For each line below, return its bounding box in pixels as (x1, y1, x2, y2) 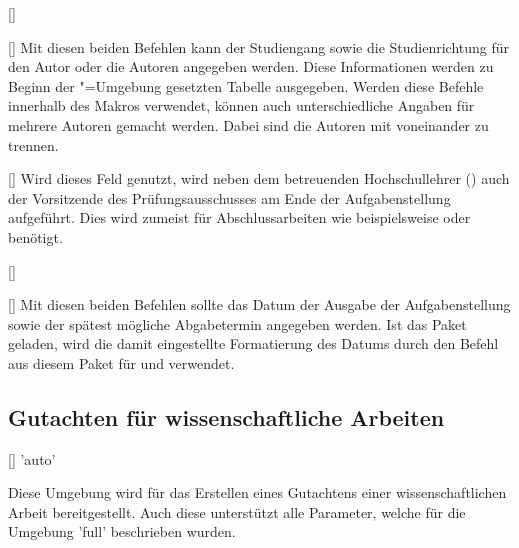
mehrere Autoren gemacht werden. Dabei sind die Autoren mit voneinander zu (8, 114, 489, 135)
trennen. (8, 134, 59, 155)
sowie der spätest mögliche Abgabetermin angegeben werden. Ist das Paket (8, 313, 467, 334)
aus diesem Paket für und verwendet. (8, 352, 235, 373)
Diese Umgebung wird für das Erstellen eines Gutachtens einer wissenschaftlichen (8, 482, 507, 503)
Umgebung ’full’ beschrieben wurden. (8, 521, 236, 542)
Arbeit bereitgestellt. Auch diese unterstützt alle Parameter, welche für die (8, 501, 466, 522)
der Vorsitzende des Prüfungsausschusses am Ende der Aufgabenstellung (8, 187, 451, 208)
